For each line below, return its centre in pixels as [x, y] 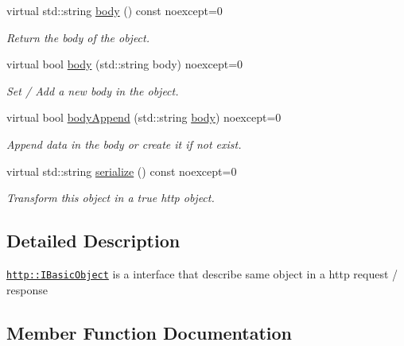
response [27, 289]
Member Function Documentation [150, 332]
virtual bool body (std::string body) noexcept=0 [125, 64]
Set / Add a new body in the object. [93, 90]
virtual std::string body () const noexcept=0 [115, 10]
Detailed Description [93, 241]
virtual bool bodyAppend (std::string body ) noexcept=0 [144, 117]
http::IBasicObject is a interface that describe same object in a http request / [202, 273]
